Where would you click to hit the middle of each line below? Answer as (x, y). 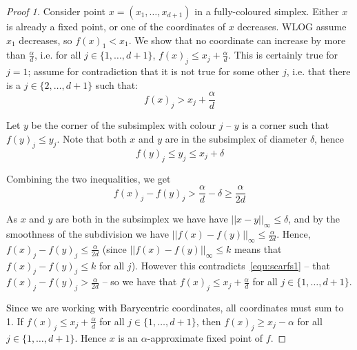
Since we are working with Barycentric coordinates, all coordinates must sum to (175, 308)
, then (208, 321)
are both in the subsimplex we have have (142, 219)
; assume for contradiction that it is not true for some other (154, 71)
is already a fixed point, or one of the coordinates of (116, 26)
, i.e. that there (318, 71)
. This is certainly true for (283, 55)
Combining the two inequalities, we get (89, 178)
